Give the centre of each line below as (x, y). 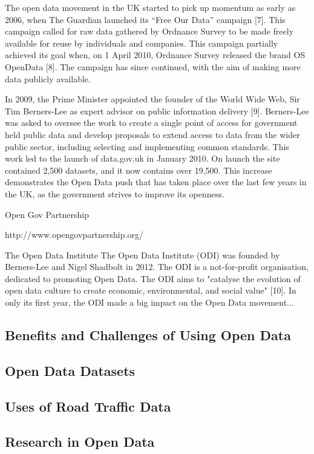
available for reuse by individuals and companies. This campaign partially (142, 43)
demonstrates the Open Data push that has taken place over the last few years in (156, 182)
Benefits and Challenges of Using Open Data (148, 335)
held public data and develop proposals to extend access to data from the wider (152, 134)
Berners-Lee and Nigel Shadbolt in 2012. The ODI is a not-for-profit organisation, (157, 267)
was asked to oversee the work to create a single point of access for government (151, 123)
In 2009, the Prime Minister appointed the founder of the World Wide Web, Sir (152, 99)
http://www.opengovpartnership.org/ (74, 235)
